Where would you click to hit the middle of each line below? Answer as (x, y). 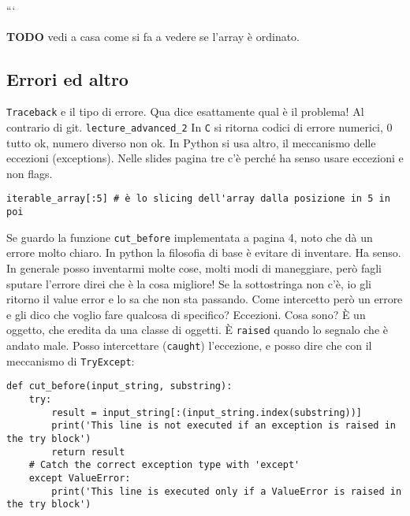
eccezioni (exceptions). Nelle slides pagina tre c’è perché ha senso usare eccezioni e (205, 158)
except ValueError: (80, 478)
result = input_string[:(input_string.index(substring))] (207, 412)
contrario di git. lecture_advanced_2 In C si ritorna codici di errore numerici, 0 (199, 127)
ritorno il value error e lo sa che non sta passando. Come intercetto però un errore (205, 299)
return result (88, 452)
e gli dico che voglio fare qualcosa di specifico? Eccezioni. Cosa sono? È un (186, 314)
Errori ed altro (67, 78)
